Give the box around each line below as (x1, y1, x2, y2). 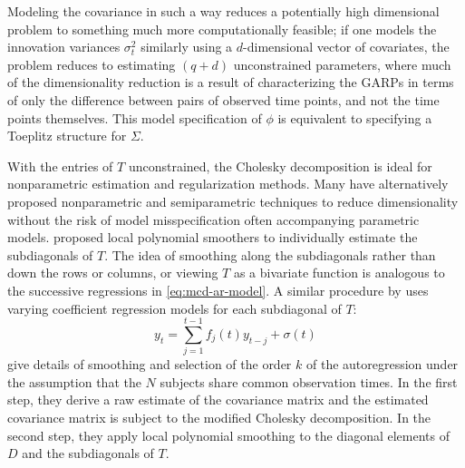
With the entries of (7, 156, 113, 175)
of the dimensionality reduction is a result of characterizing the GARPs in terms (7, 73, 454, 92)
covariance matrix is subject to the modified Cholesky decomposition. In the (7, 408, 431, 426)
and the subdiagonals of (22, 444, 154, 463)
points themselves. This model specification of (7, 108, 262, 127)
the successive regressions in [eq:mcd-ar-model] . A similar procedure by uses (7, 280, 429, 299)
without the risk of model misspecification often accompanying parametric (7, 210, 420, 229)
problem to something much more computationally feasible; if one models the (7, 19, 437, 38)
